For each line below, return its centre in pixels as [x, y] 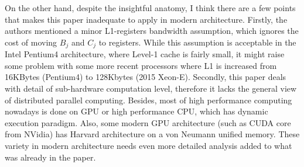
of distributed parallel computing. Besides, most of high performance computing [148, 100]
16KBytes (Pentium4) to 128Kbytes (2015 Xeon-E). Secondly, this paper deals [146, 77]
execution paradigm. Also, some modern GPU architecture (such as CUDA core [148, 122]
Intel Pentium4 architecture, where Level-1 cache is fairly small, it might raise [145, 54]
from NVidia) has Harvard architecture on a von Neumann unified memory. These [152, 134]
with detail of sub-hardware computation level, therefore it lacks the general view [151, 88]
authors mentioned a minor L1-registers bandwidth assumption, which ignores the [152, 31]
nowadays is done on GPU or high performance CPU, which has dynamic [136, 111]
